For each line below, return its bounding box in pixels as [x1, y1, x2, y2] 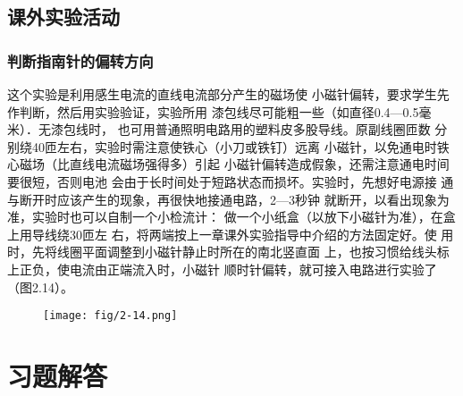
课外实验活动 [7, 3, 120, 30]
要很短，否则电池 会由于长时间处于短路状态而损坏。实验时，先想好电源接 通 [7, 172, 454, 190]
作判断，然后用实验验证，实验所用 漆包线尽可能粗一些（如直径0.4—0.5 [7, 102, 419, 121]
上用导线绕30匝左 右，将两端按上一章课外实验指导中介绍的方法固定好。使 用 [7, 224, 454, 243]
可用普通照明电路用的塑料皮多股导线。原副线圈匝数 [130, 120, 431, 139]
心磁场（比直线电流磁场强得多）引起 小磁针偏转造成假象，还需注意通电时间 [7, 155, 450, 173]
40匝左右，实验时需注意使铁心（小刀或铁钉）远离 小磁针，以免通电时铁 [31, 137, 450, 156]
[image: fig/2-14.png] [43, 309, 178, 323]
